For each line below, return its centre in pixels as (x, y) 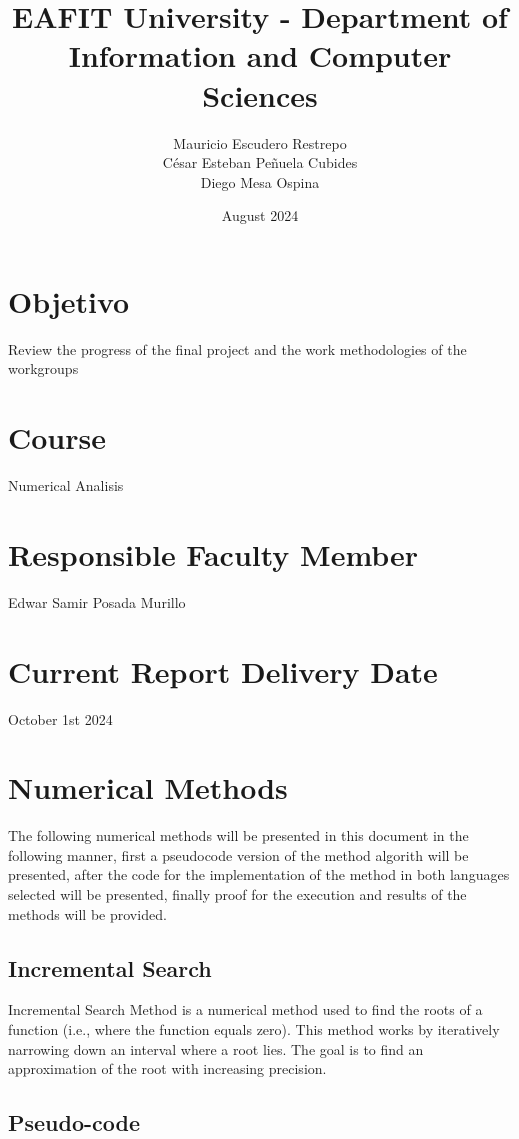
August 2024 (260, 215)
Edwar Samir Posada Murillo (97, 601)
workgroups (43, 368)
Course (57, 437)
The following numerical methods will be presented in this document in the (238, 835)
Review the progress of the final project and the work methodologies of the (237, 348)
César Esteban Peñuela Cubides (260, 162)
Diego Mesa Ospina (260, 181)
